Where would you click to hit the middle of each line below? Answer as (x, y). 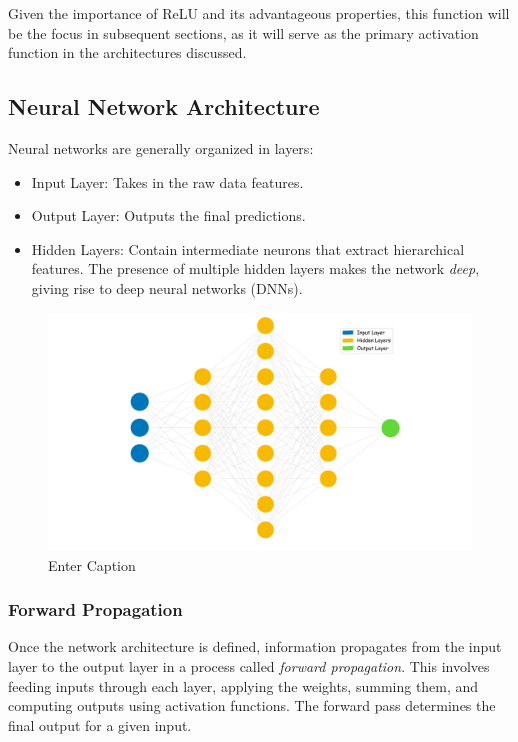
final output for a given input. (100, 724)
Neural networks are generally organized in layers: (161, 147)
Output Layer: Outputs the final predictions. (168, 215)
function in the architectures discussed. (127, 52)
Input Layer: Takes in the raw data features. (167, 181)
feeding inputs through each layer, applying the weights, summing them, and (243, 685)
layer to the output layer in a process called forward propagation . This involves (249, 666)
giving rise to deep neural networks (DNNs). (167, 287)
